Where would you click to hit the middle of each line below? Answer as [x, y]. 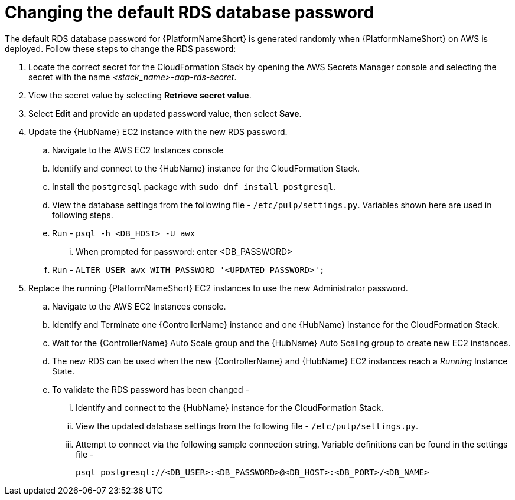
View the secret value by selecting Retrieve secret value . [140, 95]
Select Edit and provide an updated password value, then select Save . [165, 113]
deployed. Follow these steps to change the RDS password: [120, 48]
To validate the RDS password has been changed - [151, 389]
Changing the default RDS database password [190, 12]
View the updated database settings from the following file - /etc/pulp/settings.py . [247, 426]
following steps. [83, 215]
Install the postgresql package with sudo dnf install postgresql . [194, 186]
